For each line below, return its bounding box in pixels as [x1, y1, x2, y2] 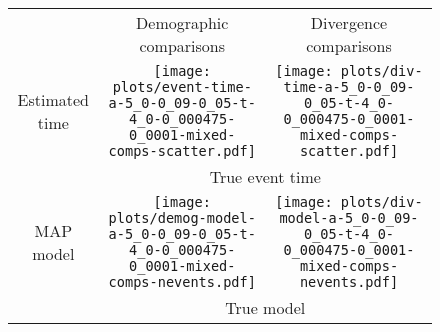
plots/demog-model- [108, 210, 256, 226]
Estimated [17, 88, 89, 111]
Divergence [310, 11, 388, 34]
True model [225, 296, 306, 319]
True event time [209, 165, 321, 188]
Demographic [136, 11, 229, 34]
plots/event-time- [112, 79, 252, 95]
